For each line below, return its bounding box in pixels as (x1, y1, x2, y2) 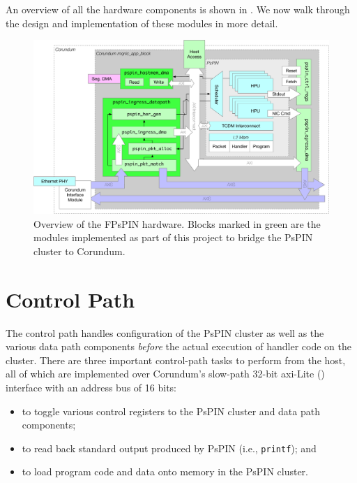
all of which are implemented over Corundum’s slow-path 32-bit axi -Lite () (6, 366, 325, 381)
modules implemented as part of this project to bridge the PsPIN (33, 230, 313, 245)
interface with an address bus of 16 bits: (6, 380, 176, 394)
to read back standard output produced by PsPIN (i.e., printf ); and (22, 440, 317, 455)
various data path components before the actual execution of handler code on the (6, 339, 351, 354)
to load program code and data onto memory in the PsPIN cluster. (22, 464, 308, 479)
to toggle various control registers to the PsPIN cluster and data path (22, 403, 320, 418)
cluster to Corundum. (33, 243, 126, 258)
